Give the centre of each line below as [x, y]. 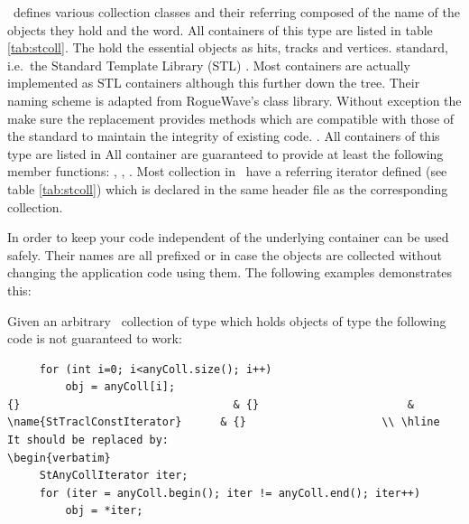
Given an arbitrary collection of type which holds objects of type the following [227, 320]
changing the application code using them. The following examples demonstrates [230, 272]
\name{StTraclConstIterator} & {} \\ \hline [224, 422]
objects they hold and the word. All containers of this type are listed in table [220, 29]
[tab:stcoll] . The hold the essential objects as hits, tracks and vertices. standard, [228, 47]
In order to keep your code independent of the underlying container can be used [228, 237]
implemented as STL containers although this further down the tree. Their [214, 83]
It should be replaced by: [88, 440]
